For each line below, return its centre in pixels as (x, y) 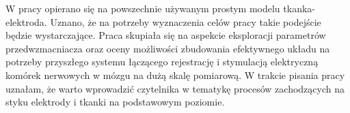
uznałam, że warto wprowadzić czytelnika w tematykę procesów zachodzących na (175, 88)
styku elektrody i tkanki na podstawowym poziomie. (115, 102)
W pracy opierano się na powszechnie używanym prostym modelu (143, 8)
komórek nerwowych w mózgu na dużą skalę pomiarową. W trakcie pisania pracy (175, 75)
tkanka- (299, 8)
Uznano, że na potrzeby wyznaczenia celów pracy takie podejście (186, 21)
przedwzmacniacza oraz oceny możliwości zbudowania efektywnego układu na (168, 48)
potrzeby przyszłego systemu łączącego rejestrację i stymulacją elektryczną (162, 62)
